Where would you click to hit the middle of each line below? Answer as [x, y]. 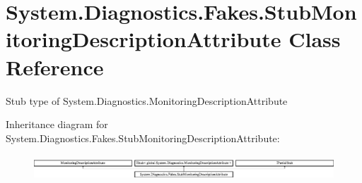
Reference [55, 67]
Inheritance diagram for [57, 124]
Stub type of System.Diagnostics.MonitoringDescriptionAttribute [147, 100]
